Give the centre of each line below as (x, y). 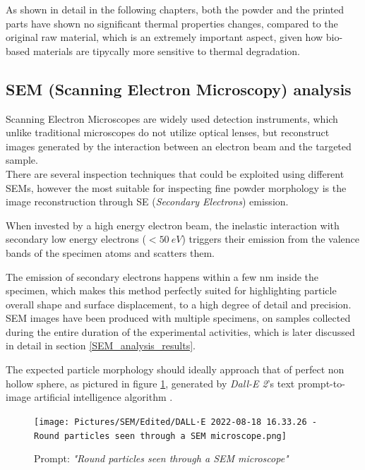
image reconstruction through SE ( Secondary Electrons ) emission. (147, 201)
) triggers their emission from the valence (271, 239)
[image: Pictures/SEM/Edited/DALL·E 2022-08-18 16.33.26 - (175, 422)
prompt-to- (321, 383)
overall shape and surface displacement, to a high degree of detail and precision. (179, 304)
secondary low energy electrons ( (76, 239)
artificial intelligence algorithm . (103, 397)
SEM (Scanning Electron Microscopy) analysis (179, 89)
